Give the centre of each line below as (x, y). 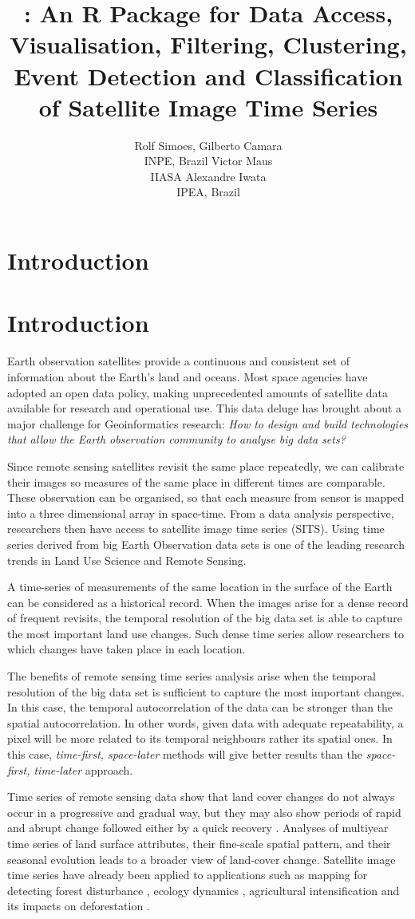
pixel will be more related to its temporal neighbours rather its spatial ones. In (200, 738)
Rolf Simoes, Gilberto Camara (208, 145)
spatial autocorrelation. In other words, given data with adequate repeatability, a (206, 722)
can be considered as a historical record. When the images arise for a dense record (208, 602)
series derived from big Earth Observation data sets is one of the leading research (206, 544)
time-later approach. (83, 769)
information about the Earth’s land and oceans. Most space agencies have (188, 376)
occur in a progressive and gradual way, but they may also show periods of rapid (204, 812)
